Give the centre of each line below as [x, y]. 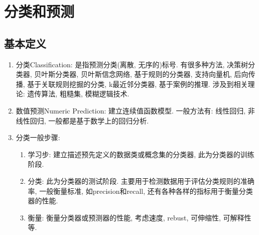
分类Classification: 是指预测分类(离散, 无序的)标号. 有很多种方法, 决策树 [132, 64]
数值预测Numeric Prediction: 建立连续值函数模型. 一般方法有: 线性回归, [131, 110]
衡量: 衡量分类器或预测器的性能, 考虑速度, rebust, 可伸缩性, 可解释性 [140, 217]
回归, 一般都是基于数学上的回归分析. [89, 120]
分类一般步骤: [38, 137]
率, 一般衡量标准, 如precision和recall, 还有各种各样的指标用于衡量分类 [140, 191]
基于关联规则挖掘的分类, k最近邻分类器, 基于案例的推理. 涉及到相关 [138, 84]
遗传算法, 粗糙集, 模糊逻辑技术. [78, 94]
